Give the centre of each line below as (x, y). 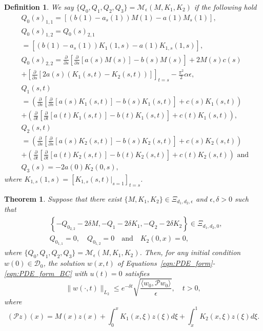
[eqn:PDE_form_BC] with (46, 273)
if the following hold (225, 7)
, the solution (64, 263)
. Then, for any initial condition (190, 252)
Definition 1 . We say (39, 7)
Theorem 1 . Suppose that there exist (63, 198)
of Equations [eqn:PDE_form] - (166, 263)
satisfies (137, 273)
